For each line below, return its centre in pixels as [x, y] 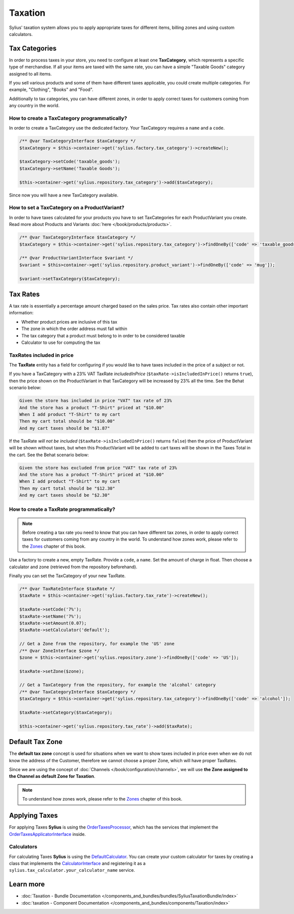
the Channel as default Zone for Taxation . [52, 776]
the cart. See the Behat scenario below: [49, 455]
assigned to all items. [30, 74]
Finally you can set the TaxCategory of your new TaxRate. [67, 576]
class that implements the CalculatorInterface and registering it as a [77, 863]
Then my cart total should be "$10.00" [67, 421]
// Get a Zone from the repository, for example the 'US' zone [97, 644]
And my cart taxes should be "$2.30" [65, 495]
